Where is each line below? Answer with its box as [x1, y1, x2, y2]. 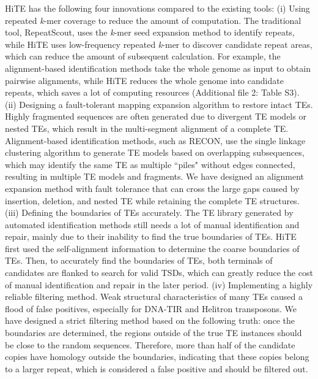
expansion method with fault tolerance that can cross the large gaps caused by [5, 182, 300, 194]
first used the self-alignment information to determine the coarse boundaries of [5, 242, 300, 255]
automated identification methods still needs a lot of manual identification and [5, 218, 300, 231]
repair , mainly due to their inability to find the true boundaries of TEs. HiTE [5, 230, 297, 243]
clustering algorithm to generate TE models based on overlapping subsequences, [5, 146, 305, 159]
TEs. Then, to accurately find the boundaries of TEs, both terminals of [5, 254, 273, 267]
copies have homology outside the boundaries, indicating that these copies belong [5, 350, 309, 363]
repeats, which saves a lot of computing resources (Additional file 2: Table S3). [5, 86, 300, 99]
